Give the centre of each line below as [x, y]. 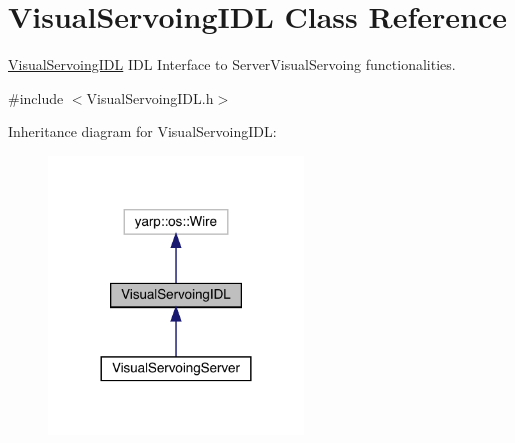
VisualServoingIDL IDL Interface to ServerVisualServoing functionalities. [232, 64]
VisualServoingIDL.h [150, 97]
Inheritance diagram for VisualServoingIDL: [142, 131]
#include [36, 97]
